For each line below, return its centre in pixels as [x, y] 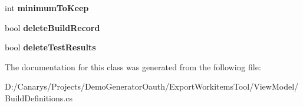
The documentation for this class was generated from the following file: [133, 66]
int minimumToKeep [47, 8]
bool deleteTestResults [50, 47]
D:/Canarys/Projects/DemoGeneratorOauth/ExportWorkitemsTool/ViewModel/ [152, 86]
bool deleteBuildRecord [52, 27]
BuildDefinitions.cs [39, 98]
